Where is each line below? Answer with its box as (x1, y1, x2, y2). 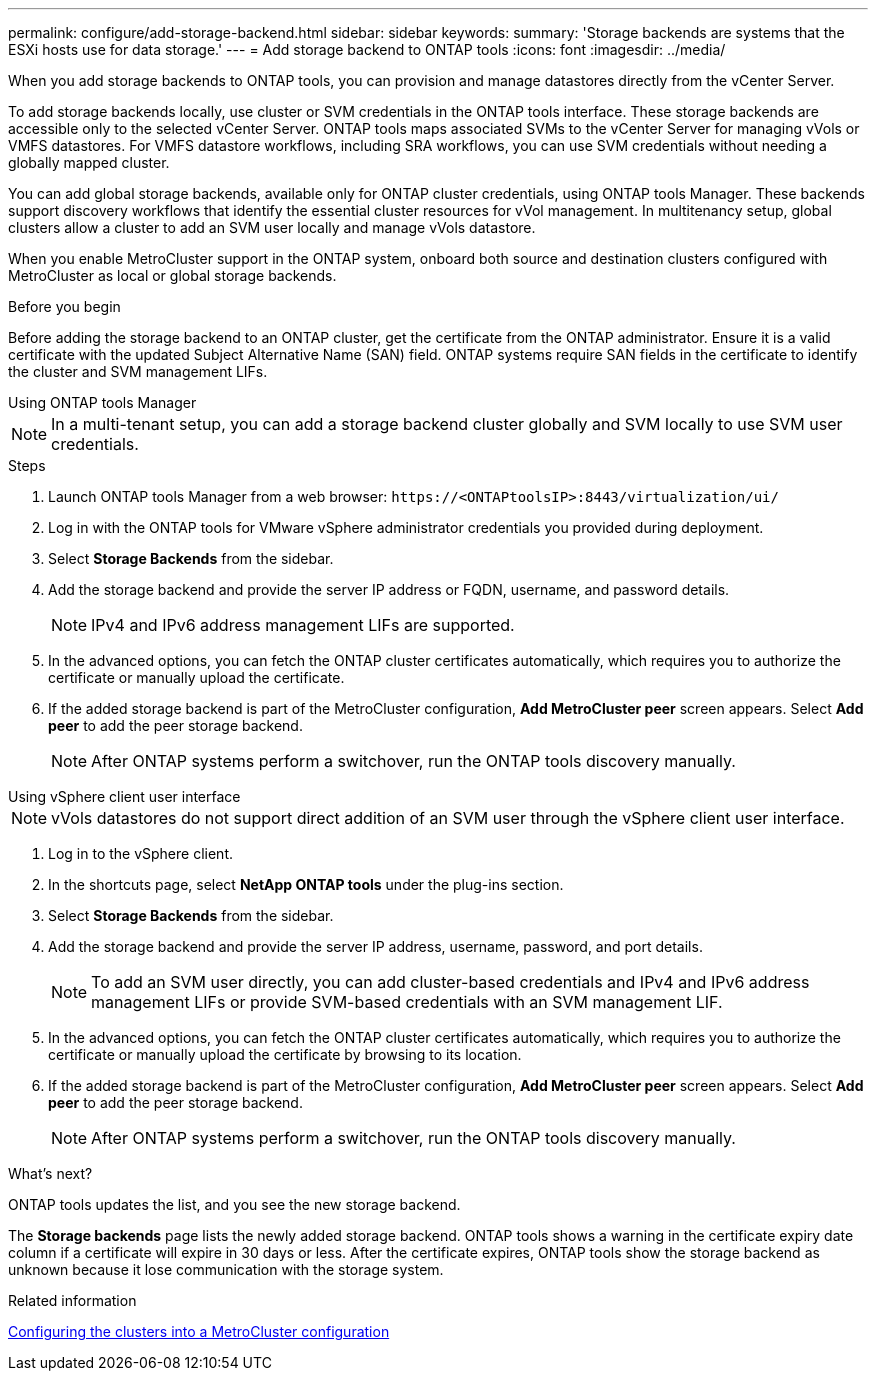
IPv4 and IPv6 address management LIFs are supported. (91, 615, 515, 635)
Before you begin (8, 298, 121, 315)
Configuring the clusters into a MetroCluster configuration (8, 1323, 390, 1340)
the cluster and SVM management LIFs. (8, 363, 268, 380)
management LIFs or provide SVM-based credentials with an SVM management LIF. (91, 992, 723, 1012)
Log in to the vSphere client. (48, 845, 233, 862)
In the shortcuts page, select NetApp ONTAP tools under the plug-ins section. (48, 876, 564, 893)
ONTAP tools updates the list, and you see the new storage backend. (8, 1196, 461, 1213)
